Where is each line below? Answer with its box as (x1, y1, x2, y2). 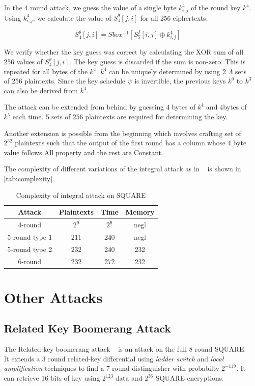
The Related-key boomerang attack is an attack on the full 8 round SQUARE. (4, 344, 246, 354)
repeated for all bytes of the (4, 66, 88, 76)
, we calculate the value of (33, 12, 112, 23)
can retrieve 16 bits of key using (4, 373, 100, 383)
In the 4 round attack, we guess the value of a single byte (4, 2, 177, 12)
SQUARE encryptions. (155, 373, 224, 383)
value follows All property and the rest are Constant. (4, 147, 163, 157)
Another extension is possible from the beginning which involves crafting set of (4, 128, 241, 138)
